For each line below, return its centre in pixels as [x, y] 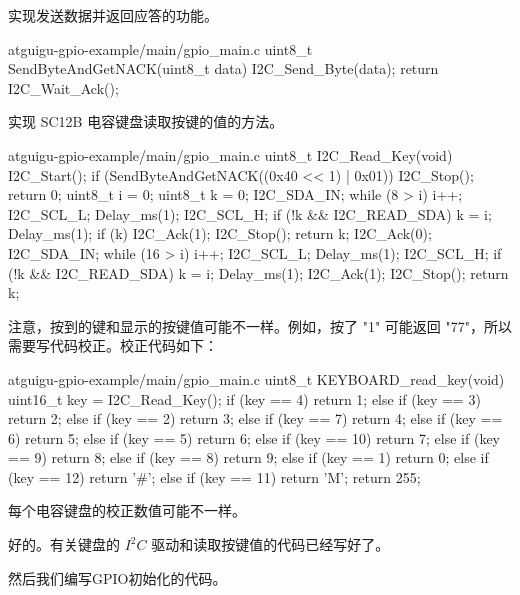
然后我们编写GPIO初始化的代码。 [117, 577]
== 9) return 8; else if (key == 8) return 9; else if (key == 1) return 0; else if [248, 457]
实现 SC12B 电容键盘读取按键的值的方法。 [146, 121]
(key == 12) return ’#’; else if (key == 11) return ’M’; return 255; [214, 476]
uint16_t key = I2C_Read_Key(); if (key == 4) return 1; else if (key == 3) [244, 398]
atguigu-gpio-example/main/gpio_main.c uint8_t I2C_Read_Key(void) [230, 154]
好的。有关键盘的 [64, 544]
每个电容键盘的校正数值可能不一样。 [127, 510]
